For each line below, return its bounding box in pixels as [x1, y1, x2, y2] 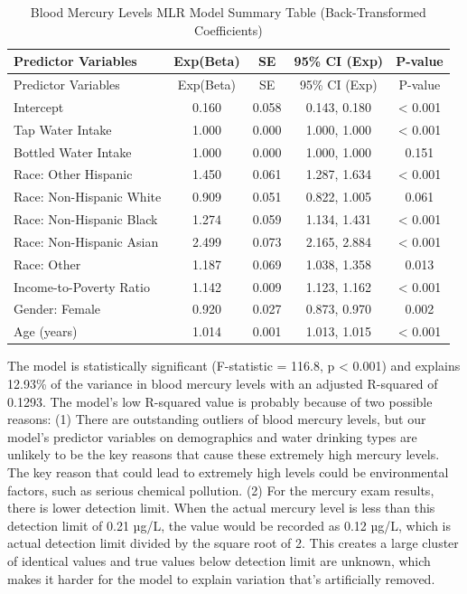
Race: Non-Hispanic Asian [14, 231, 159, 250]
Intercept [14, 97, 64, 116]
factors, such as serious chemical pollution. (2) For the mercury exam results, [7, 480, 434, 499]
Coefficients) [194, 20, 263, 39]
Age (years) [14, 322, 78, 341]
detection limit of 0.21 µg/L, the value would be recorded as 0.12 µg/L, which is [7, 515, 451, 534]
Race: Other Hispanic [14, 165, 133, 184]
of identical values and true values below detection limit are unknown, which [7, 551, 431, 570]
